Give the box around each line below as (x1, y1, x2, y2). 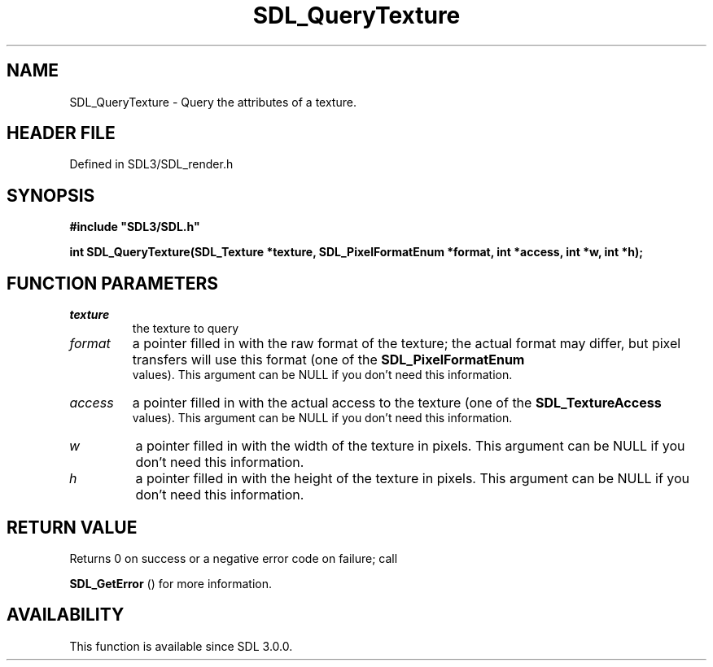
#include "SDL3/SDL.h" (69, 220, 200, 234)
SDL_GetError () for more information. (69, 576, 273, 591)
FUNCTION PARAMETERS (7, 272, 218, 294)
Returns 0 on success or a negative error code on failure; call (69, 551, 398, 565)
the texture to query (132, 321, 239, 336)
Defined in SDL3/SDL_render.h (69, 157, 234, 172)
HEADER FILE (7, 123, 116, 144)
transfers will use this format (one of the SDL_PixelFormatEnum (132, 351, 525, 368)
